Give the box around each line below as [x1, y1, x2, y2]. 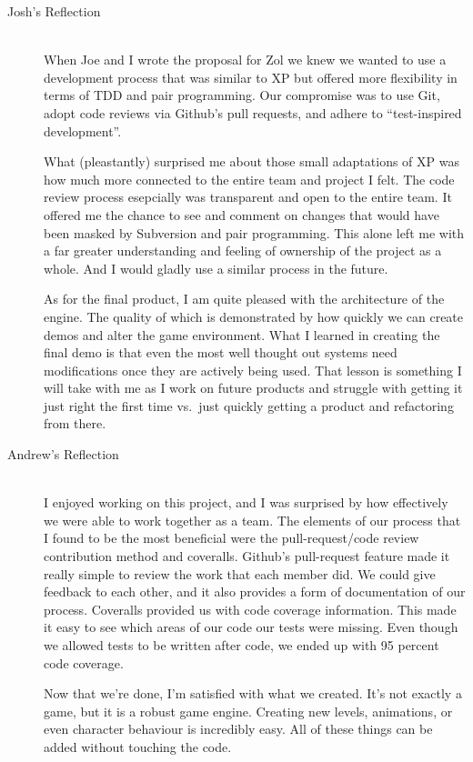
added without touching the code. [44, 737, 232, 756]
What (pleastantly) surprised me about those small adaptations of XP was [44, 152, 459, 171]
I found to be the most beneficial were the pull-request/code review [44, 528, 419, 547]
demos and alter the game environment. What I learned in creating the [44, 325, 440, 344]
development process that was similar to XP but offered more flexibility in [44, 67, 458, 86]
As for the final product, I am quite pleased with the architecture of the [44, 289, 445, 308]
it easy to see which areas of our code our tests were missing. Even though [44, 617, 458, 637]
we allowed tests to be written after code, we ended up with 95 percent [44, 636, 439, 654]
